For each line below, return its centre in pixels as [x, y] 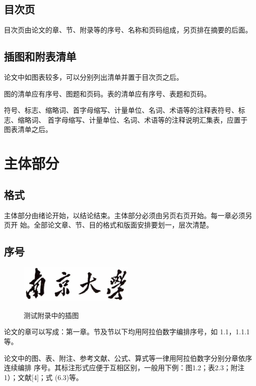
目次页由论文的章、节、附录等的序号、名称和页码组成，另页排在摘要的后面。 [128, 30]
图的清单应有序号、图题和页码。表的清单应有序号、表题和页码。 [107, 93]
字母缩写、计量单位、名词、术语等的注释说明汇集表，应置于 [151, 119]
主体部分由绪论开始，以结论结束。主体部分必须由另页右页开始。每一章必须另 [128, 215]
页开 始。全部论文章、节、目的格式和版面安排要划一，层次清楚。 [109, 225]
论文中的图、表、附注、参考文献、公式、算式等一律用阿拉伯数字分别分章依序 [128, 358]
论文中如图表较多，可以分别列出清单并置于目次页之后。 [94, 77]
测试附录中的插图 [51, 315]
